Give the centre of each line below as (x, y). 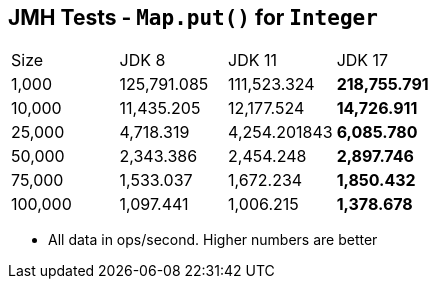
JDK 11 (253, 60)
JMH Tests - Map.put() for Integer (193, 17)
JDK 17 (362, 60)
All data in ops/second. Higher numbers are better (213, 240)
